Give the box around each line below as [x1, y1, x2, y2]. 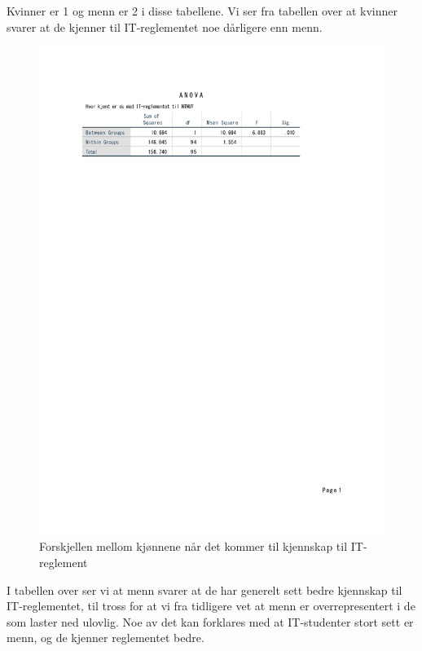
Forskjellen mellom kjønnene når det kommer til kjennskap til [39, 538, 348, 555]
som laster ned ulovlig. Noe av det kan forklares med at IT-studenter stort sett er [7, 613, 414, 630]
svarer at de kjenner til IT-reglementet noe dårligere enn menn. [7, 18, 323, 35]
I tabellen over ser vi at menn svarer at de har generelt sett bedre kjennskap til [7, 581, 402, 598]
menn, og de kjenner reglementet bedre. [7, 629, 204, 646]
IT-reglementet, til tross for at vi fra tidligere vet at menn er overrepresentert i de [7, 597, 415, 614]
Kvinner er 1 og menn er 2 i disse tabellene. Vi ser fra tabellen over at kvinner [7, 2, 398, 19]
